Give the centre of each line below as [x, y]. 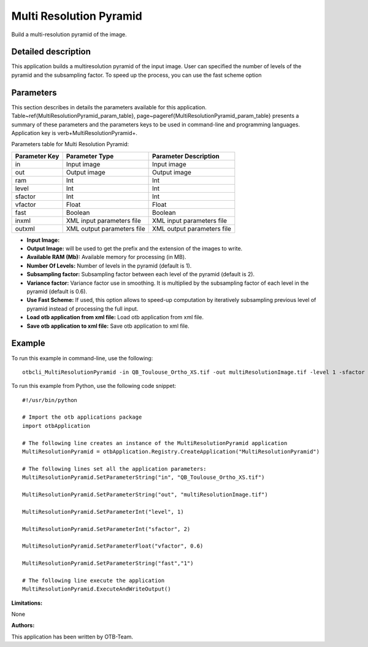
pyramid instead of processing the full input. [82, 308]
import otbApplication [56, 426]
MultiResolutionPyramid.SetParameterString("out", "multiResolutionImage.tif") [145, 494]
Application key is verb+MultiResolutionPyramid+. [75, 133]
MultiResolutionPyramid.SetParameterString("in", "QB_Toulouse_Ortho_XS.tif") [144, 478]
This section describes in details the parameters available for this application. [109, 107]
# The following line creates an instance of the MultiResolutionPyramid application [155, 443]
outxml [25, 228]
